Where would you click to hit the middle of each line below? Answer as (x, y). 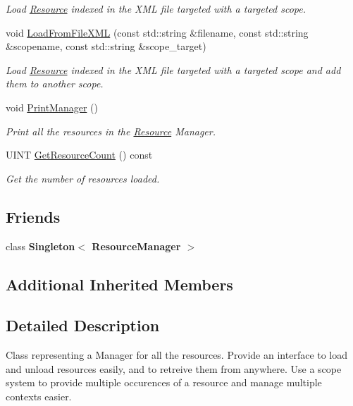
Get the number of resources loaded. (83, 178)
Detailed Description (83, 325)
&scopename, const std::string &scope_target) (106, 46)
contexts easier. (39, 396)
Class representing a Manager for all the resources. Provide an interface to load (177, 355)
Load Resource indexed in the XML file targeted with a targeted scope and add (173, 69)
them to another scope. (55, 84)
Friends (33, 216)
